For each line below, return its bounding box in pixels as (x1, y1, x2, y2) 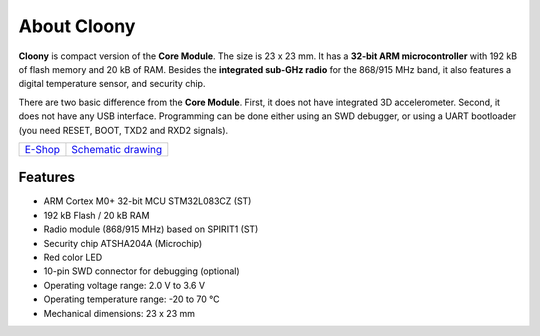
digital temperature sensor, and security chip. (18, 78, 206, 90)
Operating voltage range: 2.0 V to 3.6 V (43, 279, 205, 291)
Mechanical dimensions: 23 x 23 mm (43, 307, 195, 319)
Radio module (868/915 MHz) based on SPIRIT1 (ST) (43, 223, 259, 235)
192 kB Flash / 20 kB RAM (43, 209, 150, 221)
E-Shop (24, 142, 60, 156)
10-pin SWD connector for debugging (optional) (43, 265, 240, 277)
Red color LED (43, 251, 103, 263)
